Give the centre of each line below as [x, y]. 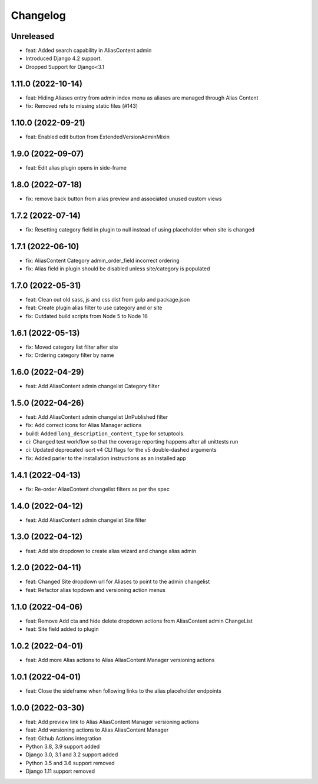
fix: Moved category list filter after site [72, 347]
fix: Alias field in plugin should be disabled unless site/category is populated [118, 269]
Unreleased [33, 36]
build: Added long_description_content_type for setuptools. [105, 434]
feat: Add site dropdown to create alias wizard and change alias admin [111, 551]
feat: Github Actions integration [64, 738]
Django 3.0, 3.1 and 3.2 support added [72, 755]
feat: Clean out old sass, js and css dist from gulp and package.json [108, 299]
